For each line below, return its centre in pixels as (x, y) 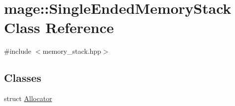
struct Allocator (28, 98)
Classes (23, 78)
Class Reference (59, 27)
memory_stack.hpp (72, 51)
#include (18, 51)
